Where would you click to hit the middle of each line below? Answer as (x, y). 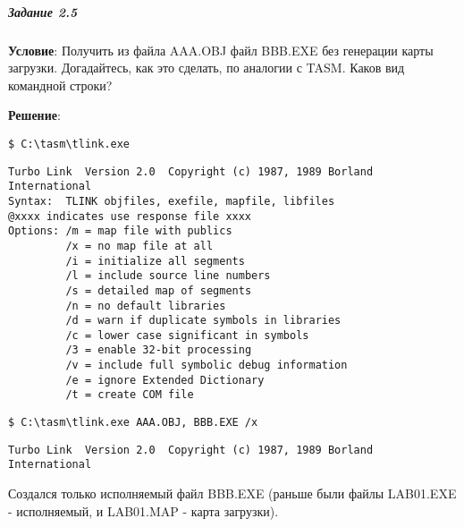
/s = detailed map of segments (159, 290)
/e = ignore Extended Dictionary (165, 380)
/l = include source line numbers (168, 276)
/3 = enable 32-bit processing (159, 350)
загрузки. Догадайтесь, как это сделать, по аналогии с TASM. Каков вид (207, 68)
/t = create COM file (130, 395)
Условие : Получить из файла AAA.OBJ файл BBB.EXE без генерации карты (221, 50)
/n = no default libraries (146, 306)
